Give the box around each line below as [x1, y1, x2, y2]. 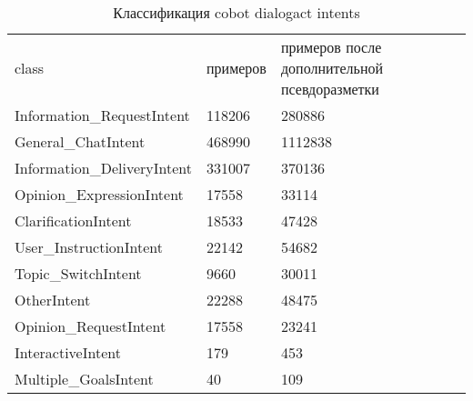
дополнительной [280, 57, 384, 78]
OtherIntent [15, 289, 91, 310]
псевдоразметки [280, 78, 379, 99]
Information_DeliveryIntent [15, 157, 193, 178]
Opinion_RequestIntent [15, 316, 166, 336]
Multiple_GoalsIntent [15, 368, 154, 389]
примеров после [280, 36, 382, 57]
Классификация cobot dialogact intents [113, 2, 360, 23]
